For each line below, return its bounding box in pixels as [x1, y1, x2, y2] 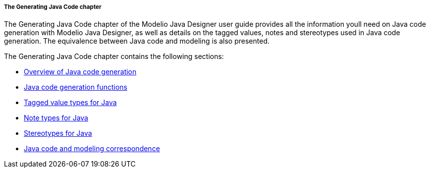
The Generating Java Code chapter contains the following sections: [4, 52, 224, 61]
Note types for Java [24, 114, 88, 122]
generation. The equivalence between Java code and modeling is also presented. [4, 37, 269, 46]
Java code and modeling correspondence [24, 144, 160, 153]
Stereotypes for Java [24, 129, 92, 138]
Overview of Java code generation [24, 67, 137, 76]
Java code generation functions [24, 83, 127, 92]
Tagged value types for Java [24, 98, 117, 107]
